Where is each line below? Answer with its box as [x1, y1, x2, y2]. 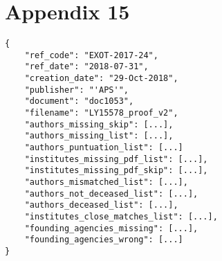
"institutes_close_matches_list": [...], [24, 211, 218, 222]
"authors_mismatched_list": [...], [24, 177, 188, 187]
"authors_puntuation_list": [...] [24, 143, 183, 153]
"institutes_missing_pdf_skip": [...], [24, 165, 208, 176]
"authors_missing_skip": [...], [24, 119, 174, 129]
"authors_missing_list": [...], [24, 131, 174, 141]
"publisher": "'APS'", [24, 84, 129, 95]
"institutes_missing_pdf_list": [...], [24, 154, 208, 164]
